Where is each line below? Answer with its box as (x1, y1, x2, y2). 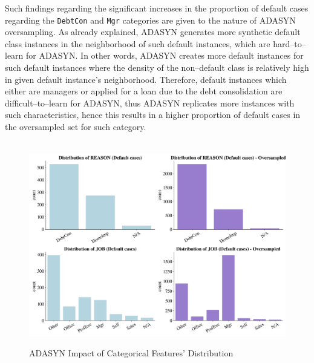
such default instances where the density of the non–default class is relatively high (5, 61, 309, 74)
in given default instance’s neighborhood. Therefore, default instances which (5, 73, 287, 85)
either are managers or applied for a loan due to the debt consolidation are (5, 85, 283, 97)
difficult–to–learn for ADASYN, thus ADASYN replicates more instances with (5, 96, 295, 109)
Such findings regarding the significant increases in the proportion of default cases (5, 2, 309, 14)
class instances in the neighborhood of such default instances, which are (5, 37, 270, 50)
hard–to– (273, 37, 306, 50)
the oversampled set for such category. (5, 120, 146, 132)
